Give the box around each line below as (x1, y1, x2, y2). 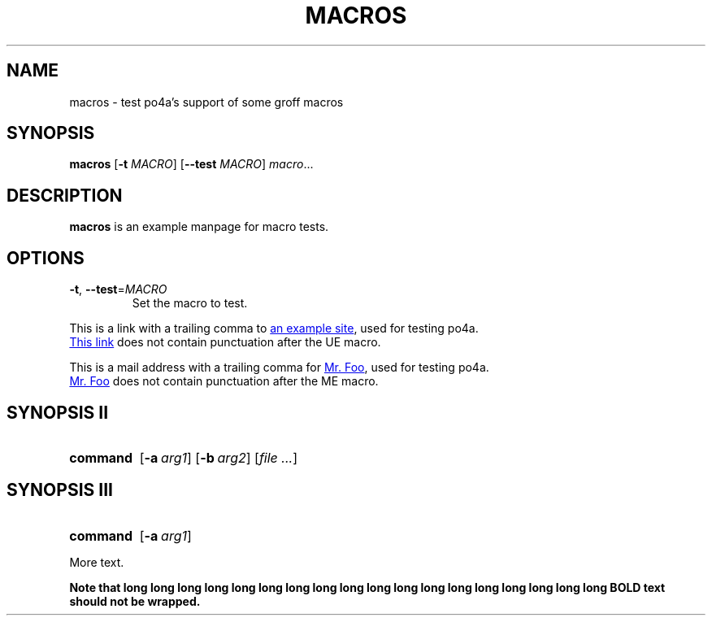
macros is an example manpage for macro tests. (69, 220, 329, 234)
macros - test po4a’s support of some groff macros (69, 94, 344, 109)
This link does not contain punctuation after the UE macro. (69, 335, 381, 350)
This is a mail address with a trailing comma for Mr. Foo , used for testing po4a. (69, 360, 489, 375)
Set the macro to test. (132, 296, 248, 311)
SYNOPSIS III (7, 480, 113, 501)
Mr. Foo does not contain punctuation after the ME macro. (69, 374, 379, 389)
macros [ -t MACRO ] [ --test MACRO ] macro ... (69, 157, 314, 172)
